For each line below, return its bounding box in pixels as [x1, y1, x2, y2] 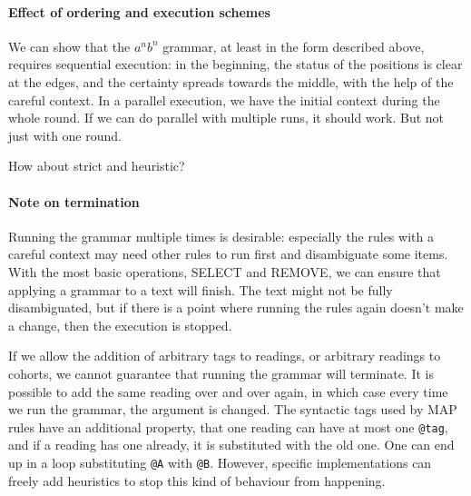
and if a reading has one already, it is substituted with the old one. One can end [8, 435, 455, 454]
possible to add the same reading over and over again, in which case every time [8, 382, 448, 401]
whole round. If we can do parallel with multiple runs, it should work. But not [8, 108, 445, 127]
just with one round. [8, 125, 122, 144]
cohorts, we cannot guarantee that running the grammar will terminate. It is [8, 363, 434, 382]
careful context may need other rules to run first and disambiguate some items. [8, 244, 448, 263]
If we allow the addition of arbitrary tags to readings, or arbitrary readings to [8, 346, 441, 365]
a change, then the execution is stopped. [8, 315, 232, 334]
